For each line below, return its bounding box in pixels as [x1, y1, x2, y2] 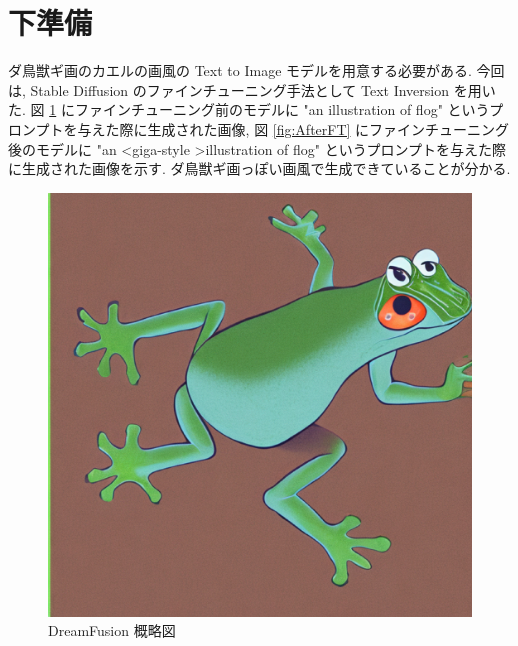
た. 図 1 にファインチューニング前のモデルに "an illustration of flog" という [8, 99, 490, 120]
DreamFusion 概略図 [48, 620, 176, 641]
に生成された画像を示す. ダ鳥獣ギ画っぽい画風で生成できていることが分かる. [8, 158, 511, 179]
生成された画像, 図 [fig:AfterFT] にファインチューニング [147, 118, 510, 139]
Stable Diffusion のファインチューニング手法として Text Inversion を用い [30, 79, 496, 100]
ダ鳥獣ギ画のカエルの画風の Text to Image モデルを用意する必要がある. [8, 60, 472, 81]
